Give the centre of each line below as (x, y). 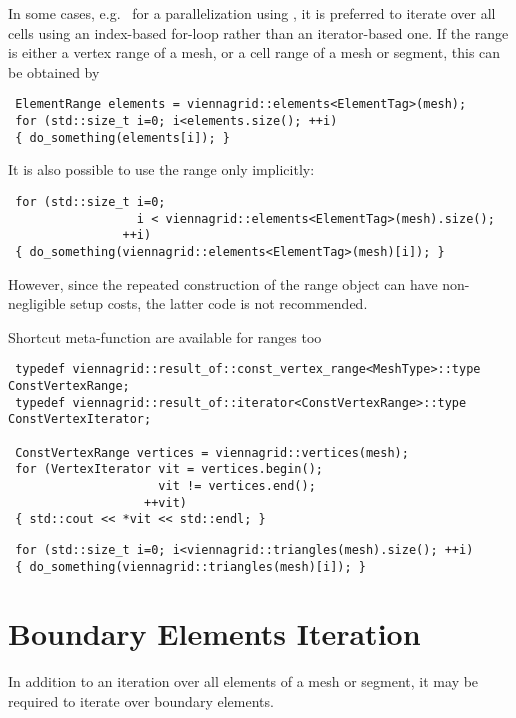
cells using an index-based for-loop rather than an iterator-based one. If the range (258, 32)
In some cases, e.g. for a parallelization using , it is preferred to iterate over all (252, 13)
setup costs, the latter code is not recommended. (219, 303)
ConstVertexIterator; (80, 419)
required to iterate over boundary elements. (141, 700)
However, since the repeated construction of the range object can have (223, 283)
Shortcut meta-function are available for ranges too (165, 336)
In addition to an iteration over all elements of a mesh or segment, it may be (243, 681)
